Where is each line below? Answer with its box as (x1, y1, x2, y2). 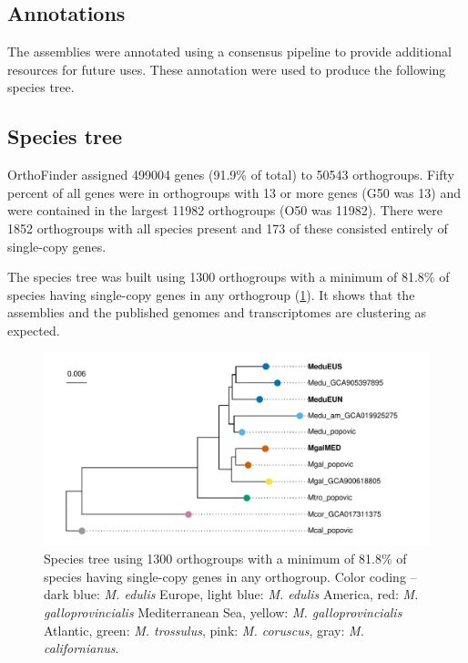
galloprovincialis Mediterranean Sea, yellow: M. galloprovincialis (44, 602, 402, 621)
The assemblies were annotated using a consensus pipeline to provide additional (7, 42, 452, 61)
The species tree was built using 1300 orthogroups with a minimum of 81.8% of (7, 267, 450, 286)
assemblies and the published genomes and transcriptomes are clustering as (7, 303, 427, 322)
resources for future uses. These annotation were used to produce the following (7, 59, 446, 78)
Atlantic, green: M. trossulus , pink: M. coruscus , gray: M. (44, 620, 364, 639)
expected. (7, 320, 60, 339)
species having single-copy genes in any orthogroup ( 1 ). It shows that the (7, 285, 415, 304)
